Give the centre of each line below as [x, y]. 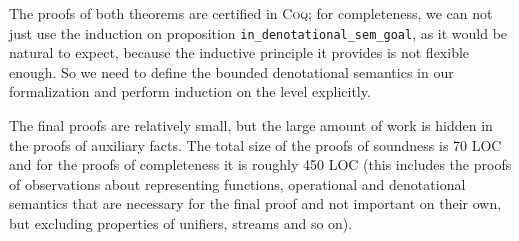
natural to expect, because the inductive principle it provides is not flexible [239, 52]
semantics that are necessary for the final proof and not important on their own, [255, 203]
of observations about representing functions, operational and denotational [237, 183]
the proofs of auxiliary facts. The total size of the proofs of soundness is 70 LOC [255, 144]
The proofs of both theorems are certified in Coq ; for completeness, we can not [251, 13]
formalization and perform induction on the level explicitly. [190, 91]
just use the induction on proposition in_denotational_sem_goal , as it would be [258, 32]
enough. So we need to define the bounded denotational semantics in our [231, 71]
